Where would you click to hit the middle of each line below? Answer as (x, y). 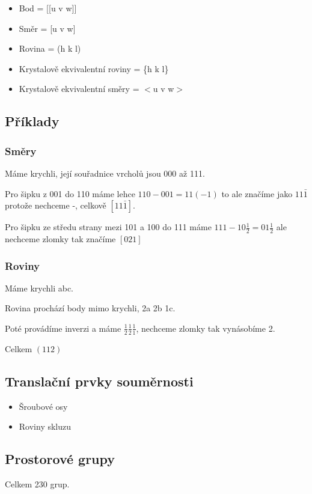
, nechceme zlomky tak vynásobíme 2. (206, 328)
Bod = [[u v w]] (48, 8)
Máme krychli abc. (39, 288)
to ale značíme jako (257, 193)
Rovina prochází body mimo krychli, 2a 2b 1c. (90, 308)
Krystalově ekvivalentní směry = (79, 89)
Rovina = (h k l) (50, 48)
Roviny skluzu (45, 426)
